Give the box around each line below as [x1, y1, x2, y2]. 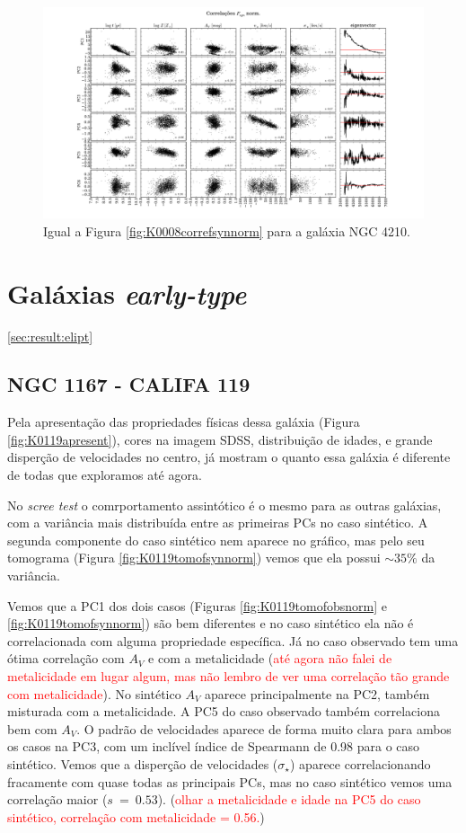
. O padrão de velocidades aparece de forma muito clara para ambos [76, 719, 452, 738]
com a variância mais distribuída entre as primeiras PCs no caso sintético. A [7, 513, 428, 532]
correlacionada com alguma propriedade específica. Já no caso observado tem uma [7, 631, 459, 650]
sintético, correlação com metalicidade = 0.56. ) [7, 807, 265, 826]
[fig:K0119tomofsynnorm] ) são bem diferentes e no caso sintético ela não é [7, 614, 414, 633]
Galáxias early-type [7, 274, 247, 312]
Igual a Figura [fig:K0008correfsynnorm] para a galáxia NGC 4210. [43, 221, 410, 240]
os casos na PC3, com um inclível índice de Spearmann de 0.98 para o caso [7, 737, 420, 756]
